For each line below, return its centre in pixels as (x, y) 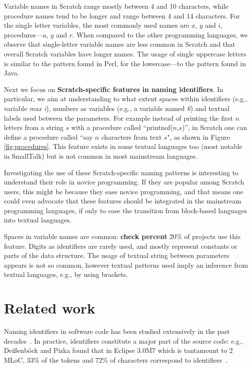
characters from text (131, 137)
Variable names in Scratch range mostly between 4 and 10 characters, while (116, 6)
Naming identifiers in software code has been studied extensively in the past (117, 331)
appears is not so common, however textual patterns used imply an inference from (126, 265)
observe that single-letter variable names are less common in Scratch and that (120, 44)
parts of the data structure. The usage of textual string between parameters (117, 255)
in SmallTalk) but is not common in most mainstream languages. (101, 156)
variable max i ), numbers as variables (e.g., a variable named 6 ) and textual (117, 108)
